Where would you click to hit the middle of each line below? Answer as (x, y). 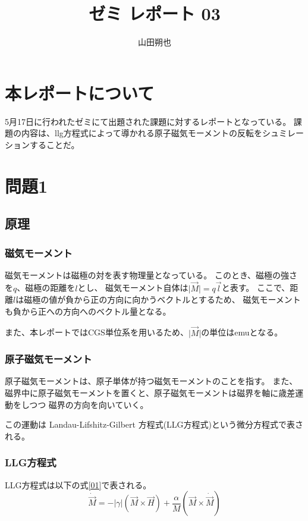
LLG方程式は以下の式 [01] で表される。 (78, 484)
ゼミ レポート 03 (155, 13)
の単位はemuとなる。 (242, 332)
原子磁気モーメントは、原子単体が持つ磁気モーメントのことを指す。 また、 (151, 381)
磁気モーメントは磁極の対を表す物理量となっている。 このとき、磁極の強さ (151, 274)
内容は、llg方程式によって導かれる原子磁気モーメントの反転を (142, 133)
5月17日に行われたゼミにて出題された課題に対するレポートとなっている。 (148, 121)
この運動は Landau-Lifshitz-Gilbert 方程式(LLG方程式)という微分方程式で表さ (154, 424)
